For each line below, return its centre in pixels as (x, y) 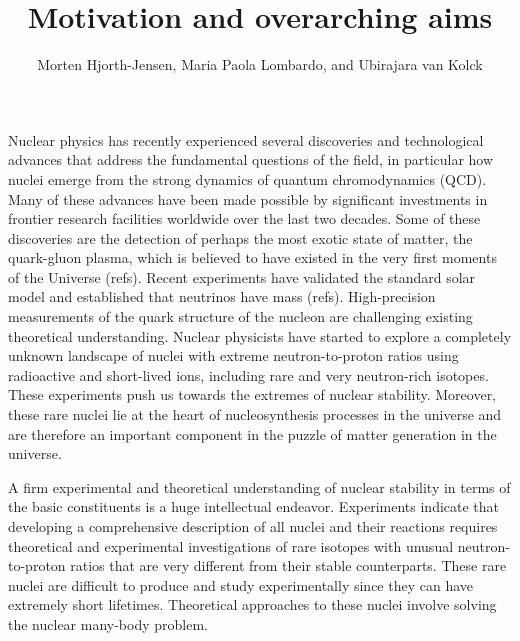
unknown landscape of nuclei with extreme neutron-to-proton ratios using (233, 355)
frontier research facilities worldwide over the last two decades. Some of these (244, 218)
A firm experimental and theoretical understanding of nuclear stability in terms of (259, 486)
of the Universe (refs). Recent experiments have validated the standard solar (242, 276)
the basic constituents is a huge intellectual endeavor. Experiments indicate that (254, 506)
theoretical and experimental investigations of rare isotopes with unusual (231, 545)
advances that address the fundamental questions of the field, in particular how (251, 159)
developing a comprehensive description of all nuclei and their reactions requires (253, 526)
